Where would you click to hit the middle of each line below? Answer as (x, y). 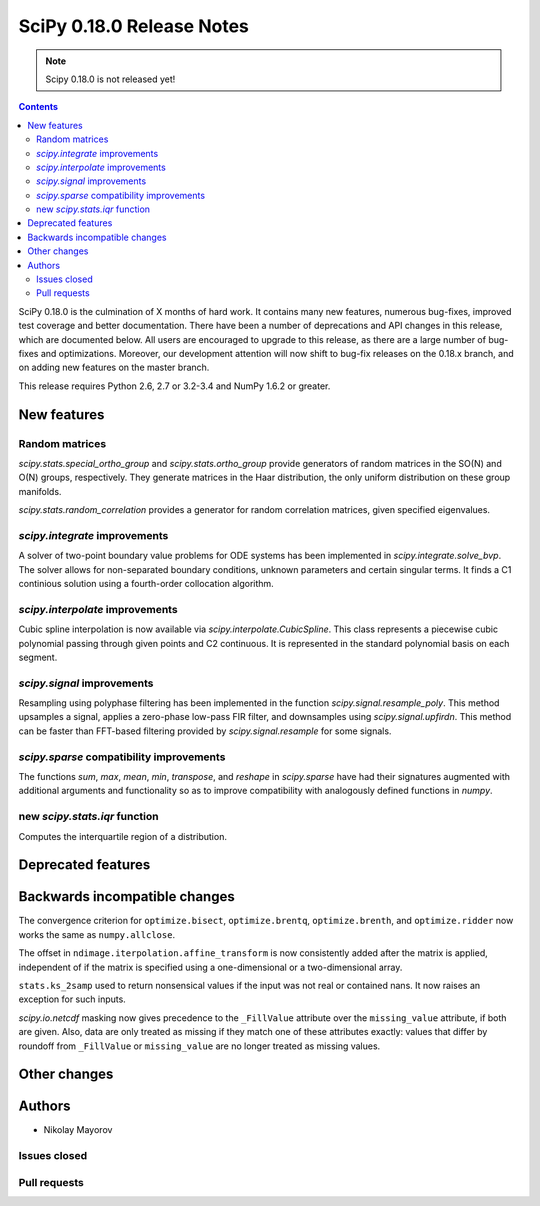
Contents (38, 107)
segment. (38, 657)
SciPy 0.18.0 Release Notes (134, 26)
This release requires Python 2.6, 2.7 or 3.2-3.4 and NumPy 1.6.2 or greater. (174, 386)
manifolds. (40, 491)
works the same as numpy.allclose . (96, 934)
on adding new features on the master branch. (114, 367)
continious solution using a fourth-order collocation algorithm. (146, 583)
